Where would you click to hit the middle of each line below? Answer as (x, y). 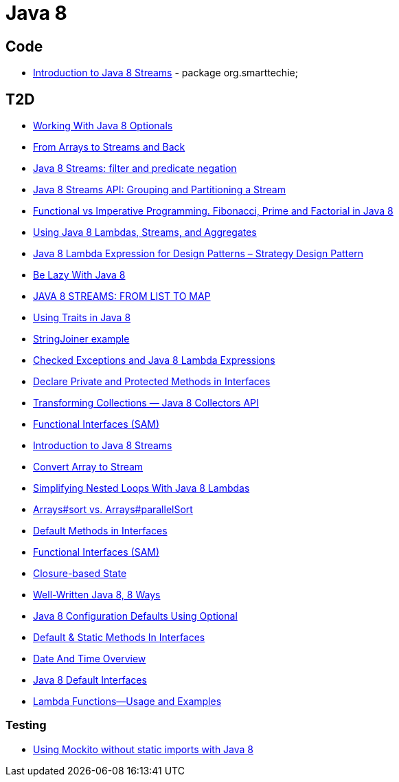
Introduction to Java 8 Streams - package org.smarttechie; (166, 73)
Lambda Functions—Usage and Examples (127, 702)
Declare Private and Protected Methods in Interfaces (152, 382)
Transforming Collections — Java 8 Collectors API (146, 403)
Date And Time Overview (90, 659)
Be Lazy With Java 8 (79, 275)
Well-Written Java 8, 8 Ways (97, 595)
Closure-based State (80, 574)
